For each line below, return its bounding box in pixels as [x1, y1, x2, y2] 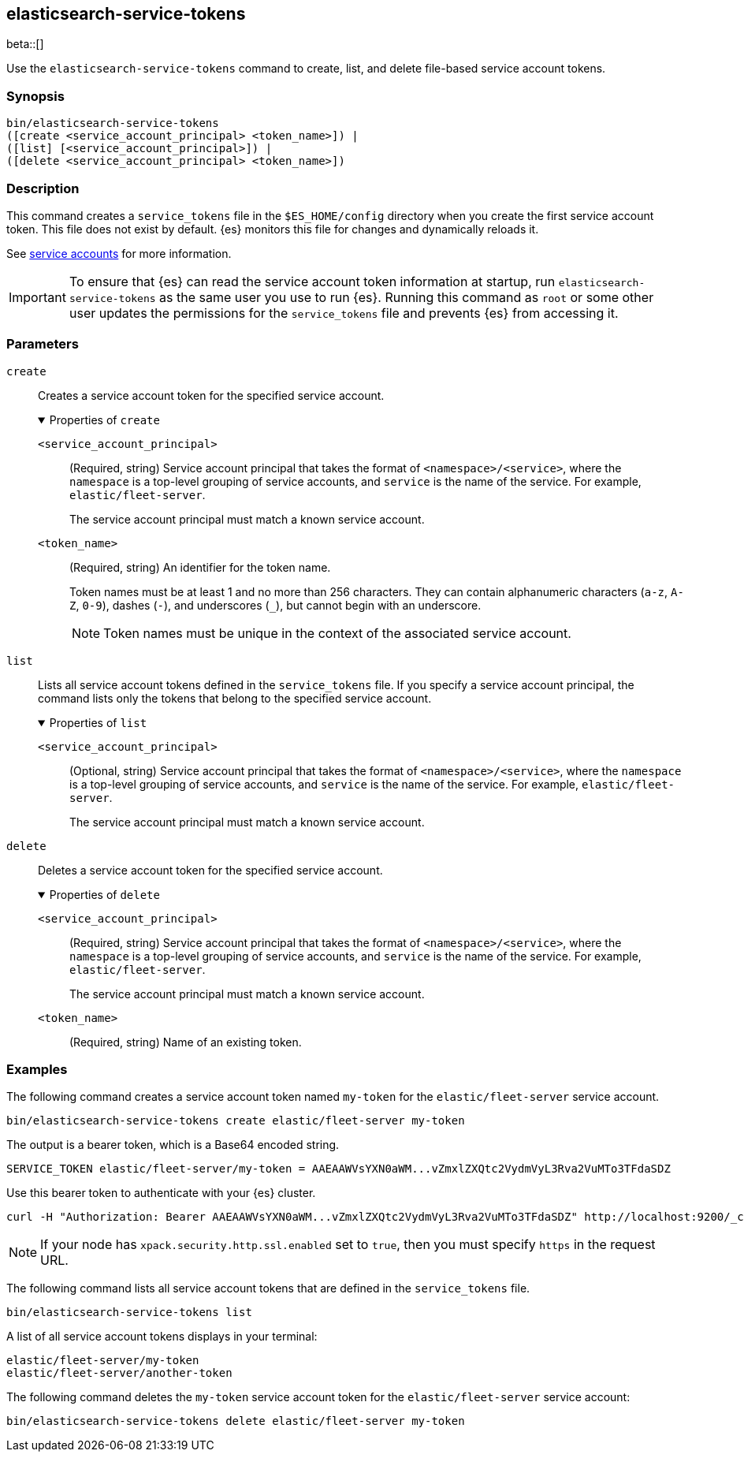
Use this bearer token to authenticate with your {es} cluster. [6, 1186, 316, 1200]
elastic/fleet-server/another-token [6, 1367, 232, 1380]
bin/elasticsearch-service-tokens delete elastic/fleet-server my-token [6, 1415, 465, 1428]
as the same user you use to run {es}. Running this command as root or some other [159, 289, 654, 305]
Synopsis [6, 88, 65, 104]
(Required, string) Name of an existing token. [69, 1035, 302, 1049]
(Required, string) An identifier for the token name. [69, 560, 331, 574]
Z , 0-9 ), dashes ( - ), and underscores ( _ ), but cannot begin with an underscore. [69, 598, 482, 612]
